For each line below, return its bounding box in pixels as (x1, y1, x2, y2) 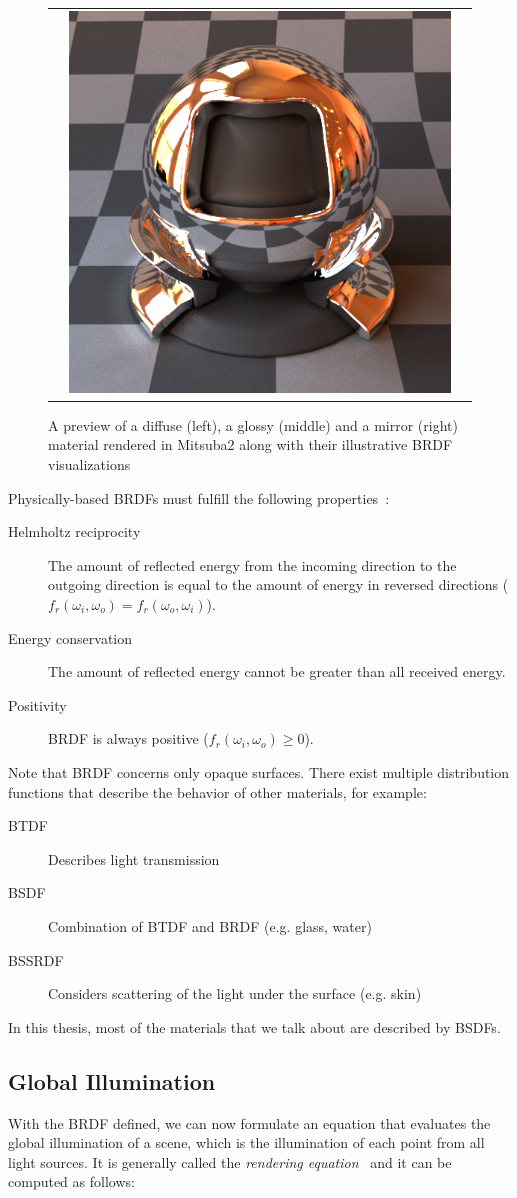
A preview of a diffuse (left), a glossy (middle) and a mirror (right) (48, 414, 458, 435)
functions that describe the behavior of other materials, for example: (8, 781, 427, 802)
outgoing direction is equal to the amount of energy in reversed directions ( (48, 574, 509, 595)
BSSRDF (8, 949, 64, 970)
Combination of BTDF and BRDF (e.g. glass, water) (48, 915, 372, 936)
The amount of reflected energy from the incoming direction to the (48, 554, 457, 575)
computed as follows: (8, 1171, 135, 1192)
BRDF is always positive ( (48, 728, 209, 749)
